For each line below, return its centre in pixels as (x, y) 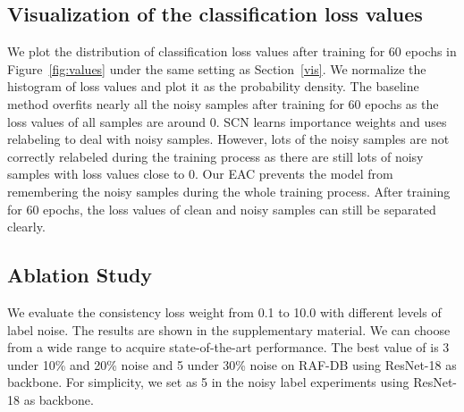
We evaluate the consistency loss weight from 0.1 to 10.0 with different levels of (224, 311)
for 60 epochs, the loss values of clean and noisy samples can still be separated (222, 209)
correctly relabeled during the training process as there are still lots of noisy (215, 156)
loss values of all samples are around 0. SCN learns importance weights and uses (227, 121)
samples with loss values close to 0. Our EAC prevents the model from (200, 174)
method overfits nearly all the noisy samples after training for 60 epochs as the (223, 103)
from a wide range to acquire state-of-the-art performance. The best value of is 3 (228, 347)
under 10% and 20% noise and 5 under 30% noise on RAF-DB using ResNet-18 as (232, 364)
